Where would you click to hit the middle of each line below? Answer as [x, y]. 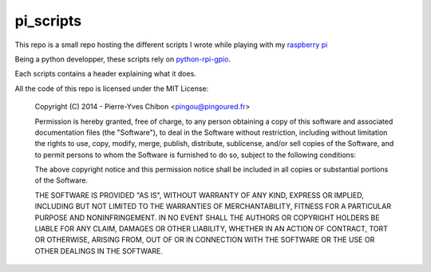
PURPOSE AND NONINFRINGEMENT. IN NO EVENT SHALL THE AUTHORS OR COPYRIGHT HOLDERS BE [207, 217]
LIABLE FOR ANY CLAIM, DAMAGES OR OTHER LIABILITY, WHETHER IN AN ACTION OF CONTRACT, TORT [212, 229]
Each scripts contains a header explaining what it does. [106, 74]
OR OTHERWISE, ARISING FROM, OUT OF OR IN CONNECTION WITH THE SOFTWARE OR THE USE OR [205, 240]
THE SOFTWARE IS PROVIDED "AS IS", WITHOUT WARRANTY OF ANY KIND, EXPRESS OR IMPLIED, [200, 195]
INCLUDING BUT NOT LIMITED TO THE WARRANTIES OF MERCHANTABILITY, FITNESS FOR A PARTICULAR [213, 207]
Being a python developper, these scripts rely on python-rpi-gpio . [123, 59]
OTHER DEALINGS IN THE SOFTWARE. [99, 250]
